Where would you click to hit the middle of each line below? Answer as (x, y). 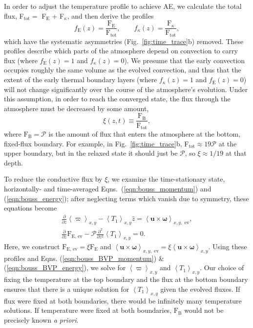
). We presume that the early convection (185, 60)
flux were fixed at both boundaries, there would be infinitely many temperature (123, 300)
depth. (13, 162)
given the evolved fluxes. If (200, 289)
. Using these (228, 246)
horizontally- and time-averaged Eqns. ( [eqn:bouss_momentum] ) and (108, 188)
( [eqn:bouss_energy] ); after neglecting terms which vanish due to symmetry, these (126, 198)
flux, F (14, 15)
